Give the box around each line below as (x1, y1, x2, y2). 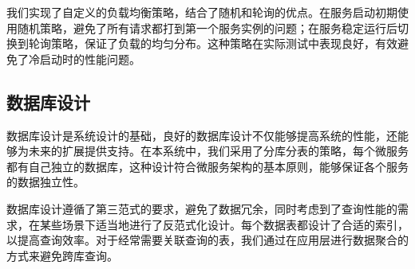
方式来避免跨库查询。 (6, 247, 118, 263)
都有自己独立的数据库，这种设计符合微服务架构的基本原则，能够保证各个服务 (6, 158, 409, 174)
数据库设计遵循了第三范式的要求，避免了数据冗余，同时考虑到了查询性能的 (6, 200, 397, 216)
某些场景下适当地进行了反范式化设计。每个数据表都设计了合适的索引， (39, 216, 409, 232)
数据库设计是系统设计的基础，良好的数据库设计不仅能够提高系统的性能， (6, 127, 386, 143)
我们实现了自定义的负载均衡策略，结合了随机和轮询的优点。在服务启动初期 (6, 4, 397, 20)
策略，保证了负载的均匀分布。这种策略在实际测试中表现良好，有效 (50, 35, 397, 52)
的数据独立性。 (6, 173, 85, 190)
